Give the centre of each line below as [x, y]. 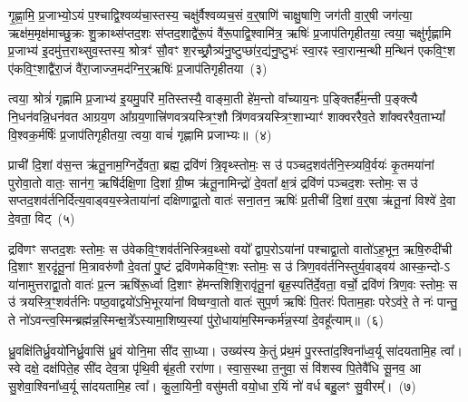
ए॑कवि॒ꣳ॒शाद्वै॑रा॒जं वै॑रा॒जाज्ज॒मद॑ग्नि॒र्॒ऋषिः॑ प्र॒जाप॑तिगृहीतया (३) [138, 68]
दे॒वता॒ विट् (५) [42, 217]
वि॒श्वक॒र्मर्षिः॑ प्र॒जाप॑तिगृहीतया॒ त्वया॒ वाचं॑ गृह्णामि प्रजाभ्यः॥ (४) [140, 134]
